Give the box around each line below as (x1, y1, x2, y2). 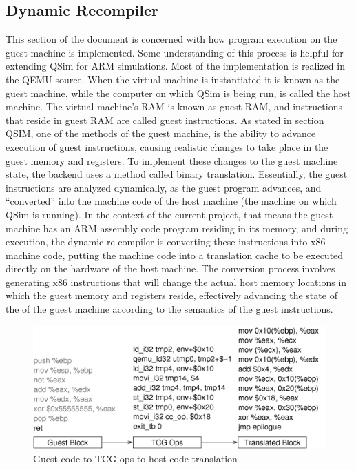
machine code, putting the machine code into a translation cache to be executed (6, 247, 344, 262)
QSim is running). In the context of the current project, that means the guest (6, 207, 333, 221)
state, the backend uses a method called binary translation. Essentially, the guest (6, 167, 348, 181)
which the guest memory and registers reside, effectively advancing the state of (6, 288, 337, 303)
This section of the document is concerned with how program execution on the (6, 32, 337, 46)
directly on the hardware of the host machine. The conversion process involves (6, 261, 335, 276)
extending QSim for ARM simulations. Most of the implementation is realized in (6, 59, 345, 73)
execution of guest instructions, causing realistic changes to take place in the (6, 139, 328, 154)
